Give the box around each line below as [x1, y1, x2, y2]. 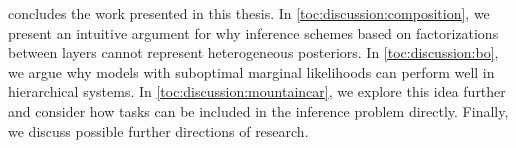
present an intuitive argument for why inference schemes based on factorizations [8, 22, 499, 43]
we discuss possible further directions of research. [8, 120, 309, 141]
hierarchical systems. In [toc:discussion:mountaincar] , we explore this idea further [8, 81, 506, 102]
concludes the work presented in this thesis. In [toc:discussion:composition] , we [8, 3, 490, 23]
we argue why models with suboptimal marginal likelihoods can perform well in [8, 61, 495, 82]
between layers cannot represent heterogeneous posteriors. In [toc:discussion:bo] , [8, 42, 499, 63]
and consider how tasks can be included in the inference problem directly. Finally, [8, 100, 509, 121]
